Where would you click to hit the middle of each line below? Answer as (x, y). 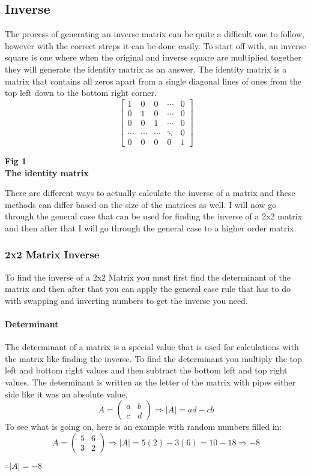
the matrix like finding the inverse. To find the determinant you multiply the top (153, 358)
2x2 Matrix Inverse (52, 254)
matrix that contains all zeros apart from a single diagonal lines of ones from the (153, 81)
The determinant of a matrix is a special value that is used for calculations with (152, 347)
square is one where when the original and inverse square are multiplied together (153, 57)
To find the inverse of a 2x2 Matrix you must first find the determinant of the (148, 277)
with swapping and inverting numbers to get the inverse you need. (126, 300)
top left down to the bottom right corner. (81, 93)
